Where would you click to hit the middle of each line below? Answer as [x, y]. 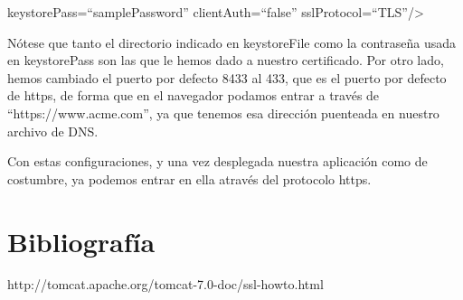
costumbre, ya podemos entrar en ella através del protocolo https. [189, 178]
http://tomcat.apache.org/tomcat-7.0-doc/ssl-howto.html [165, 284]
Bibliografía [81, 241]
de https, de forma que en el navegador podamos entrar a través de [194, 95]
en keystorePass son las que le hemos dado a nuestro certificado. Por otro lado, [226, 60]
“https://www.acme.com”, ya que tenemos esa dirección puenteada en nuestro [223, 112]
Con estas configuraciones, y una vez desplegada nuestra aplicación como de [217, 161]
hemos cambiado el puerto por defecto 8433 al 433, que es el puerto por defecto [227, 77]
